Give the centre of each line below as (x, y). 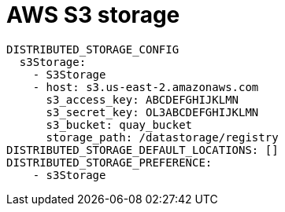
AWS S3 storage (93, 15)
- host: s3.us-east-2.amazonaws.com (146, 87)
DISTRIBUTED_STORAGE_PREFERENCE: (109, 162)
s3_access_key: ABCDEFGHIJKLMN (142, 99)
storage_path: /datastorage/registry (162, 137)
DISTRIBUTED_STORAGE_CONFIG (93, 49)
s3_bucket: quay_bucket (119, 124)
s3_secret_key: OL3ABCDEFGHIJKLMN (152, 112)
